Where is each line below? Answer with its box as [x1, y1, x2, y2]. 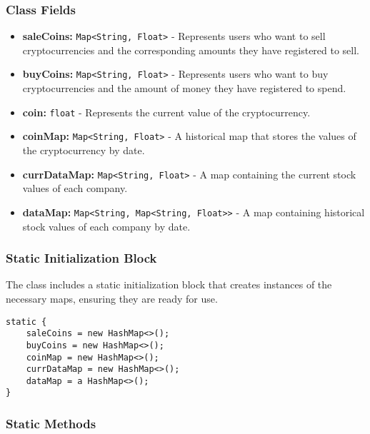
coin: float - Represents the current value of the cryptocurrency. [22, 104, 311, 119]
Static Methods [6, 415, 96, 433]
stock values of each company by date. [22, 218, 191, 233]
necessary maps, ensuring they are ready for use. [6, 291, 218, 306]
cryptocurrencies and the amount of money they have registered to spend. [22, 81, 346, 96]
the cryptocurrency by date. [22, 143, 145, 158]
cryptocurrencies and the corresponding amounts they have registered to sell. [22, 42, 360, 57]
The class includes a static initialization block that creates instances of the [6, 277, 332, 292]
